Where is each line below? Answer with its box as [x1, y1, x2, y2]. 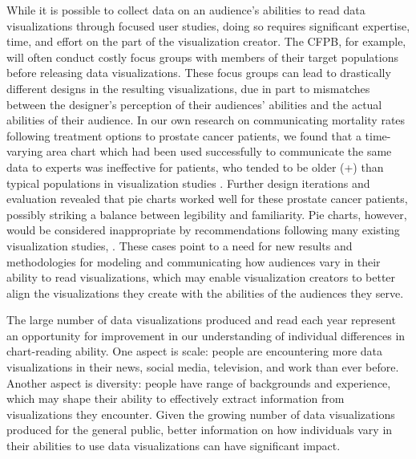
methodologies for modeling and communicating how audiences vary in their [6, 253, 381, 270]
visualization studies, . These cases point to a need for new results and [6, 237, 353, 254]
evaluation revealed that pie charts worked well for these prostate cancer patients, [6, 190, 408, 207]
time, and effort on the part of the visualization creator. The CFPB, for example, [6, 33, 406, 50]
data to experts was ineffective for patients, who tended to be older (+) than [6, 158, 384, 175]
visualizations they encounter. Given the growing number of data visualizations [6, 405, 395, 422]
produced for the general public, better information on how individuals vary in [6, 421, 393, 438]
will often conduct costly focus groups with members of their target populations [6, 48, 399, 65]
